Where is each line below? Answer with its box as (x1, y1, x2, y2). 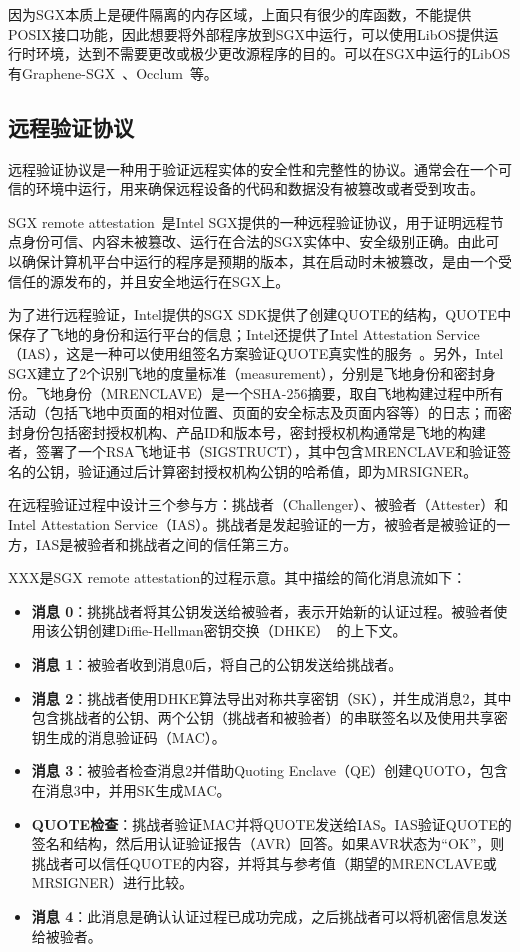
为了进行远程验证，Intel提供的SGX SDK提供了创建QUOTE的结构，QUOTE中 (8, 304, 512, 325)
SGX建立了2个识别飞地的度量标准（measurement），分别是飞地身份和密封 (8, 362, 482, 383)
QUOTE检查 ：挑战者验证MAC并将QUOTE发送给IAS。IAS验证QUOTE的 (31, 813, 512, 834)
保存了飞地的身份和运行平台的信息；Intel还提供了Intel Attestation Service (8, 323, 480, 344)
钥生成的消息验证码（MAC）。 (31, 726, 226, 747)
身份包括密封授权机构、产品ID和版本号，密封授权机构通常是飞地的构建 (21, 421, 486, 442)
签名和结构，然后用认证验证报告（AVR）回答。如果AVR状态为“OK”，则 (31, 833, 505, 854)
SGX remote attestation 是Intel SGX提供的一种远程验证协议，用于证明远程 (8, 211, 490, 232)
